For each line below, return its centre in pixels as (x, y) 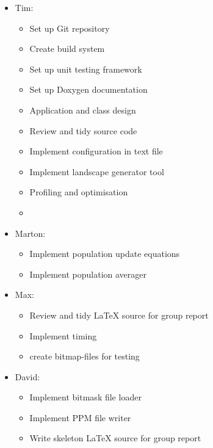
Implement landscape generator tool (97, 171)
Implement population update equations (105, 254)
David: (27, 376)
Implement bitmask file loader (85, 397)
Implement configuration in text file (96, 151)
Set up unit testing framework (86, 69)
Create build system (67, 49)
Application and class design (83, 110)
